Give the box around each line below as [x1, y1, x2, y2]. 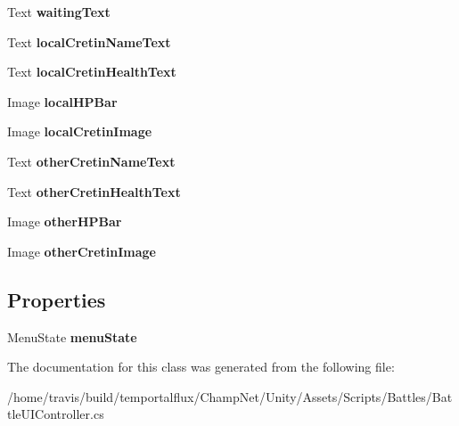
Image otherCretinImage [7, 242, 156, 260]
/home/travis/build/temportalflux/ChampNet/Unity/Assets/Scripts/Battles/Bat [7, 387, 453, 406]
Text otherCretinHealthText [7, 182, 181, 201]
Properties [7, 285, 106, 313]
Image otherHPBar [7, 212, 122, 231]
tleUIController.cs [7, 405, 104, 423]
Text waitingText [7, 3, 111, 20]
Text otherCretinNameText [7, 152, 176, 170]
